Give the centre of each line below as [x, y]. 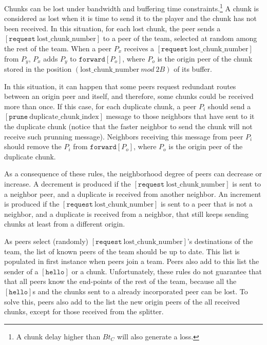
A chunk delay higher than [58, 336]
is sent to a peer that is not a [207, 204]
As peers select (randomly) [46, 241]
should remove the [33, 146]
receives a [139, 48]
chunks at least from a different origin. [65, 224]
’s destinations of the [220, 241]
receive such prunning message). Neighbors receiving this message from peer [124, 136]
